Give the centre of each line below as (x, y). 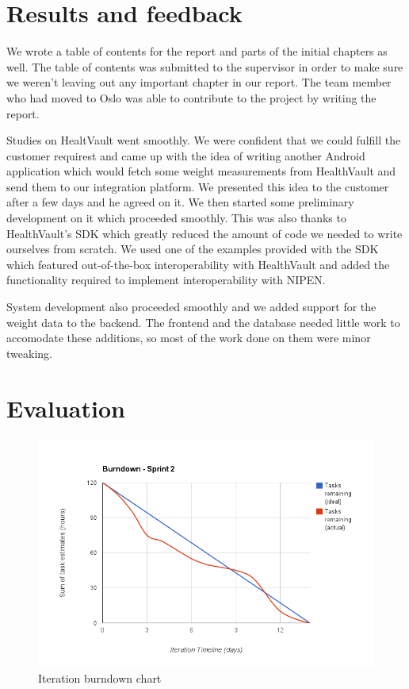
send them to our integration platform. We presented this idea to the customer (198, 186)
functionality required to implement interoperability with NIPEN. (166, 280)
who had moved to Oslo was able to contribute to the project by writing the (191, 97)
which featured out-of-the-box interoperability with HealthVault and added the (198, 264)
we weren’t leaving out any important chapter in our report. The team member (199, 82)
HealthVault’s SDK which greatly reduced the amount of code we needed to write (204, 233)
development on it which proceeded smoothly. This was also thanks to (176, 218)
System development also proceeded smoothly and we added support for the (191, 307)
